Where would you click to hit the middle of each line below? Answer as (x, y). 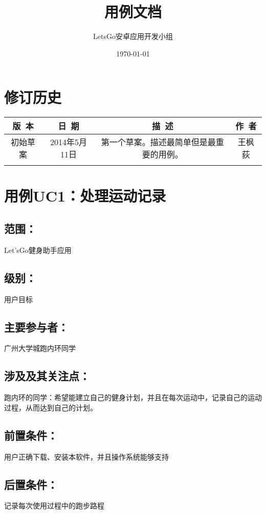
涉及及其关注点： (47, 376)
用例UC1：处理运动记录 (85, 196)
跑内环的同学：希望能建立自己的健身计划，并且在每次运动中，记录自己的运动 (133, 397)
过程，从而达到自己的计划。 (51, 407)
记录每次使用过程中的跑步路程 (54, 506)
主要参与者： (36, 327)
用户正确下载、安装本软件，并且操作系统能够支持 (86, 456)
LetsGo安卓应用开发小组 (133, 36)
